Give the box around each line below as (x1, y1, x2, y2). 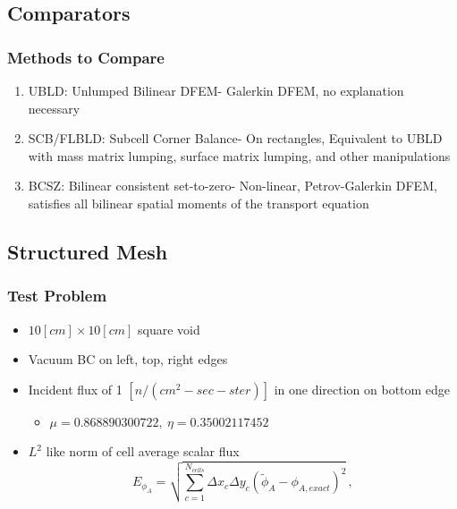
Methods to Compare (7, 46, 165, 68)
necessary (28, 98, 80, 117)
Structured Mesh (7, 237, 168, 265)
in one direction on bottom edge (274, 379, 451, 398)
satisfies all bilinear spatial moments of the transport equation (28, 193, 369, 212)
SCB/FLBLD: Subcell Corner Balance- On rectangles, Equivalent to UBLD (28, 129, 443, 148)
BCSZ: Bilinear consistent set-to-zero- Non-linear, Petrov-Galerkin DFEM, (28, 176, 437, 195)
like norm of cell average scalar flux (46, 442, 240, 461)
